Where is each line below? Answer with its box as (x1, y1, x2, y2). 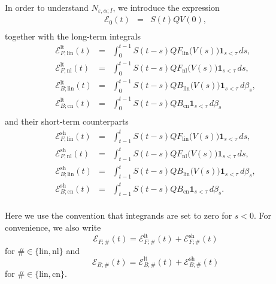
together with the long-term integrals (5, 29, 141, 42)
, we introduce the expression (113, 1, 220, 13)
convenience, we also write (5, 220, 101, 233)
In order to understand (5, 1, 89, 13)
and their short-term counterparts (5, 115, 129, 128)
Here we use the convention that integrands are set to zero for (5, 209, 232, 222)
